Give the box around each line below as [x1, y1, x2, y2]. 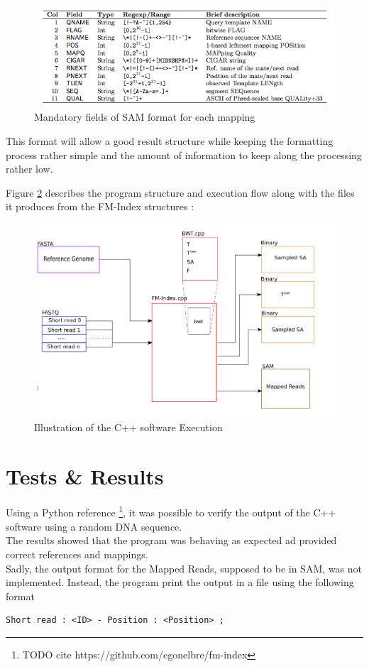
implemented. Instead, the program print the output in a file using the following [6, 575, 354, 590]
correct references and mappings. [6, 546, 148, 561]
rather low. [6, 161, 53, 176]
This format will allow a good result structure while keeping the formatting [6, 133, 334, 148]
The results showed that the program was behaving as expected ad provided [6, 533, 337, 548]
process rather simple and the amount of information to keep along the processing [6, 147, 362, 162]
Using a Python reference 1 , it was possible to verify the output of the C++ [6, 503, 336, 520]
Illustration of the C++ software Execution [34, 419, 223, 434]
